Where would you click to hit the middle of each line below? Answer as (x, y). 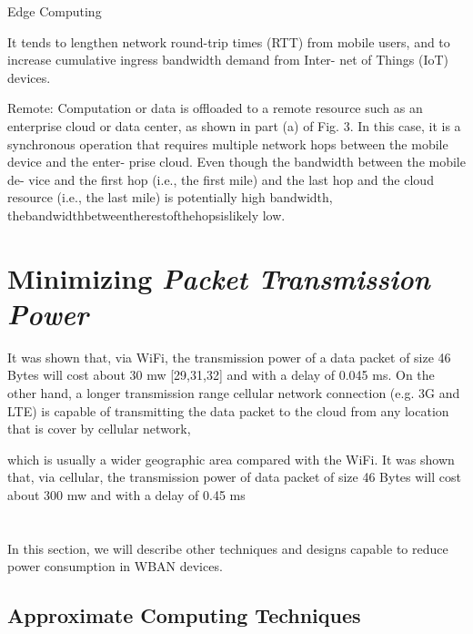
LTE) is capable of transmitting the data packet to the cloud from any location (228, 410)
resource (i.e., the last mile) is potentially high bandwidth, (170, 197)
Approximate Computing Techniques (184, 615)
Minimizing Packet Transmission (219, 278)
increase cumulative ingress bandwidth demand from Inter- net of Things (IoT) (228, 60)
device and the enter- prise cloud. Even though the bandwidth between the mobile (236, 162)
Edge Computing (55, 11)
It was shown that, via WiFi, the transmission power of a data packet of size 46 (229, 357)
